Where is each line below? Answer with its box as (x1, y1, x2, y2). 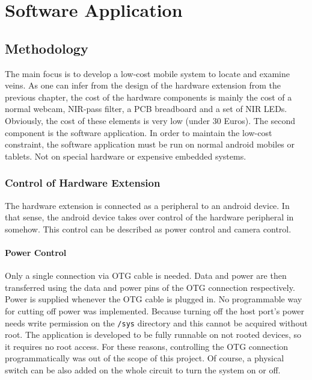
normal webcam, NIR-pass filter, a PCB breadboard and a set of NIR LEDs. (5, 102, 287, 115)
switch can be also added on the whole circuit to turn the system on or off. (5, 363, 281, 376)
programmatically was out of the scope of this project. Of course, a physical (5, 352, 284, 364)
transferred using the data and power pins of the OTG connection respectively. (5, 281, 295, 293)
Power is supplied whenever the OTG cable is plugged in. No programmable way (5, 293, 302, 305)
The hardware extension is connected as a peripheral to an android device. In (5, 199, 290, 211)
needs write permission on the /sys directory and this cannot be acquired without (5, 316, 308, 329)
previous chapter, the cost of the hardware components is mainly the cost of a (5, 90, 292, 103)
